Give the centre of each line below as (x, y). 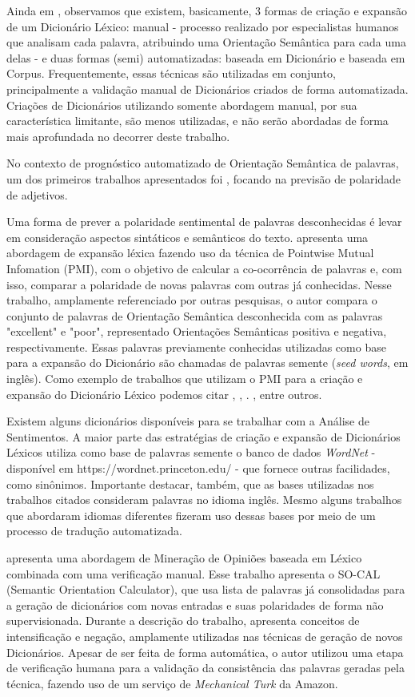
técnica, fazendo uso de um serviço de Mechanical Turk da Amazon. (172, 683)
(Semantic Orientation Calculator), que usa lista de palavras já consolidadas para (206, 589)
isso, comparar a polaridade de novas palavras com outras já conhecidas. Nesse (199, 284)
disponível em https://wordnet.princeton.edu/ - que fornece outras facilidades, (198, 468)
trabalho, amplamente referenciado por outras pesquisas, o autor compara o (192, 300)
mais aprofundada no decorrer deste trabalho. (118, 136)
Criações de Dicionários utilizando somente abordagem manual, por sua (182, 105)
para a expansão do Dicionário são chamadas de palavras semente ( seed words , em (207, 363)
